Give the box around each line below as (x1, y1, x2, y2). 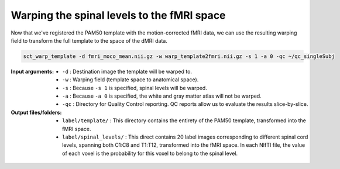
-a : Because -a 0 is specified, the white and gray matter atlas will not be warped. (62, 92, 262, 99)
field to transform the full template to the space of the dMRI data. (11, 37, 168, 44)
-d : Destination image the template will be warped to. (62, 68, 193, 75)
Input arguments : (11, 68, 54, 75)
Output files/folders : (11, 109, 62, 116)
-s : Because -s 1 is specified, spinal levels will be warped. (62, 84, 207, 91)
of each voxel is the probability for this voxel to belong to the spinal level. (62, 150, 238, 157)
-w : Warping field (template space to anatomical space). (62, 76, 199, 83)
